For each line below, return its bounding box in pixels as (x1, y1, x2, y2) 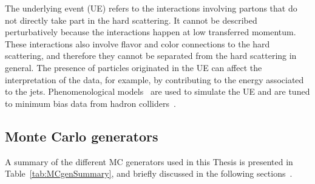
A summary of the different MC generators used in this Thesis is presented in (5, 155, 293, 168)
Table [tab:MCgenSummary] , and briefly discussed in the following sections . (5, 167, 293, 180)
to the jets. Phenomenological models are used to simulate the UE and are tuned (5, 85, 310, 98)
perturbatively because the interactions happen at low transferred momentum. (5, 26, 296, 38)
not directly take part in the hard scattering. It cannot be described (5, 13, 257, 26)
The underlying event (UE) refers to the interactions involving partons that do (5, 2, 297, 14)
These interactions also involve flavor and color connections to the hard (5, 37, 270, 50)
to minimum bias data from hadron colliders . (5, 97, 176, 109)
